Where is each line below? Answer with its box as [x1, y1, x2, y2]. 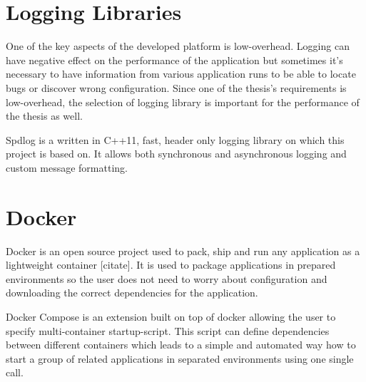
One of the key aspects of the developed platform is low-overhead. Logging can [6, 38, 350, 53]
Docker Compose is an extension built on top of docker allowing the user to [6, 309, 336, 324]
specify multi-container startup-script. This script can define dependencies [6, 323, 330, 338]
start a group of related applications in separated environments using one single [6, 351, 354, 366]
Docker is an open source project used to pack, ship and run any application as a [6, 243, 360, 258]
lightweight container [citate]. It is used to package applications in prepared [6, 257, 336, 272]
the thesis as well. [6, 108, 83, 123]
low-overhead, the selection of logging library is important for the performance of [6, 94, 360, 109]
